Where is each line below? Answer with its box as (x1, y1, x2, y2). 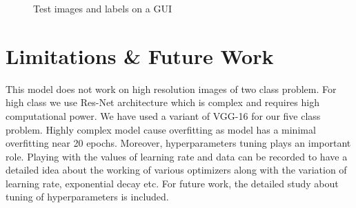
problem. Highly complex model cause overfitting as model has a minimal (6, 122, 316, 136)
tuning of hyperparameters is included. (6, 189, 169, 204)
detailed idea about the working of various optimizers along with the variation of (6, 163, 347, 177)
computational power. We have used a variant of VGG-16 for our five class (6, 108, 321, 123)
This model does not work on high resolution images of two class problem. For (6, 81, 337, 96)
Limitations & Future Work (6, 41, 274, 70)
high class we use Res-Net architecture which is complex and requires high (6, 95, 319, 110)
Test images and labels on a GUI (33, 1, 172, 15)
